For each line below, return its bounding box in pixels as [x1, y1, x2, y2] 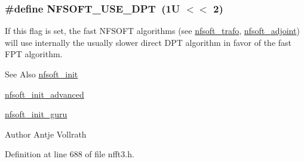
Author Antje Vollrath [5, 127, 87, 140]
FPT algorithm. [5, 48, 63, 60]
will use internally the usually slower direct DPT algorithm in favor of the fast [5, 36, 292, 48]
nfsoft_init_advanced [5, 88, 84, 100]
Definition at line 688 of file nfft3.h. [5, 148, 134, 160]
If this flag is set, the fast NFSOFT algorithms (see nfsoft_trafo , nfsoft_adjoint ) [5, 24, 300, 37]
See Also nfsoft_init [5, 68, 78, 80]
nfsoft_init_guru [5, 108, 67, 120]
